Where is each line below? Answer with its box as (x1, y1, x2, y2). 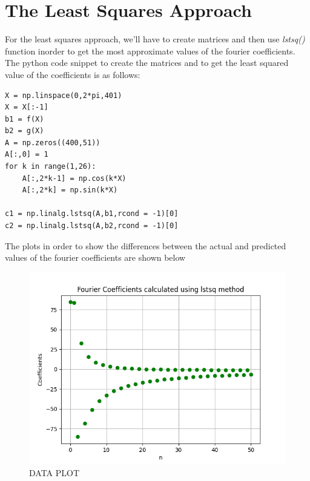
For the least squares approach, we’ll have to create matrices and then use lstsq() (5, 33, 305, 45)
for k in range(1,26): (5, 162, 96, 171)
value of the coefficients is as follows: (5, 68, 140, 80)
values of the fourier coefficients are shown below (5, 251, 186, 264)
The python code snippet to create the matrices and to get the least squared (5, 56, 289, 69)
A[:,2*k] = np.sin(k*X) (22, 186, 118, 195)
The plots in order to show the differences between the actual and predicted (5, 239, 286, 252)
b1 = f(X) (5, 114, 44, 123)
